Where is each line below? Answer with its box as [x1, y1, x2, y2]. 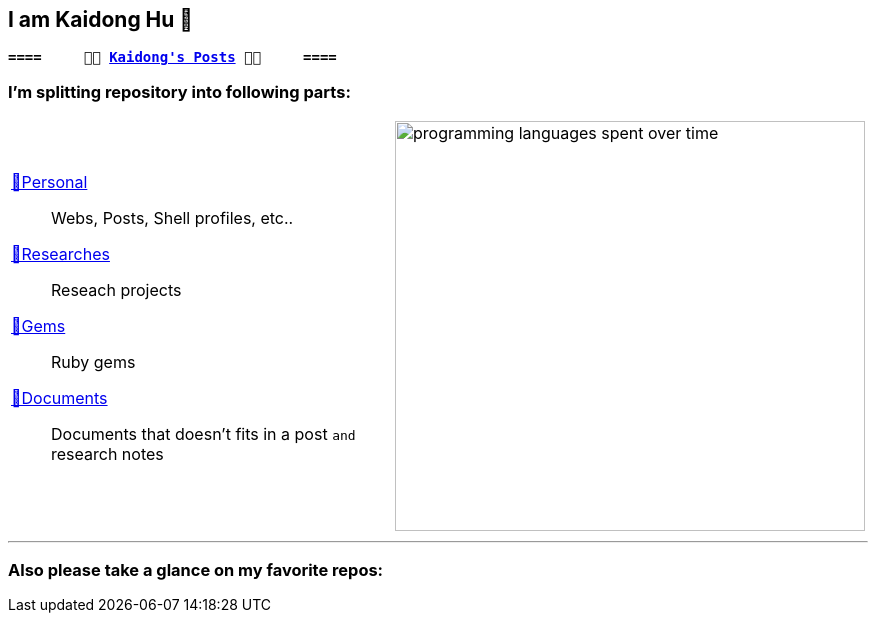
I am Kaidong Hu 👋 [8, 7, 194, 32]
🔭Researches [11, 244, 110, 265]
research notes [51, 444, 164, 465]
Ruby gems [51, 352, 136, 373]
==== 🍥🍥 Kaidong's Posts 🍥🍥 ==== [8, 49, 337, 66]
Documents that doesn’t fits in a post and [51, 424, 356, 445]
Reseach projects [51, 280, 182, 301]
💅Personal [11, 172, 88, 193]
